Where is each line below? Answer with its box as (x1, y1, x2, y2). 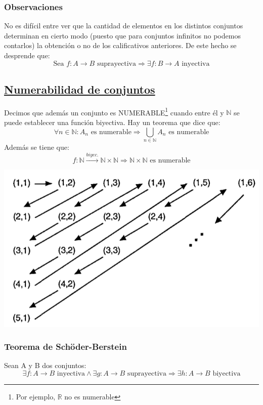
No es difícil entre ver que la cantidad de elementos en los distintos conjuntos (4, 20, 243, 31)
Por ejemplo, (16, 391, 56, 402)
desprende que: (4, 50, 50, 60)
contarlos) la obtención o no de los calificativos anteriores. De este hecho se (4, 40, 237, 51)
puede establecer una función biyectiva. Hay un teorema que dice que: (4, 117, 221, 128)
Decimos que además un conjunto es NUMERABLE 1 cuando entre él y (4, 105, 224, 117)
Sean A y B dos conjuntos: (4, 360, 86, 371)
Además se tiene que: (4, 141, 69, 152)
